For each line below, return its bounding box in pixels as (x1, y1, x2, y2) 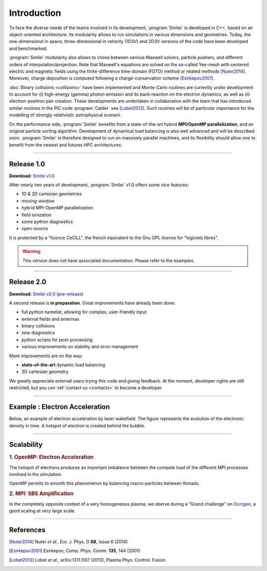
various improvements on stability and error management (21, 344, 138, 350)
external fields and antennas (21, 316, 80, 322)
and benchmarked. (9, 45, 48, 51)
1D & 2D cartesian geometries (21, 191, 82, 197)
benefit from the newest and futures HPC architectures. (9, 142, 123, 148)
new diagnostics (21, 330, 55, 336)
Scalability (9, 440, 43, 449)
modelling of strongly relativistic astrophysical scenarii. (9, 112, 122, 118)
